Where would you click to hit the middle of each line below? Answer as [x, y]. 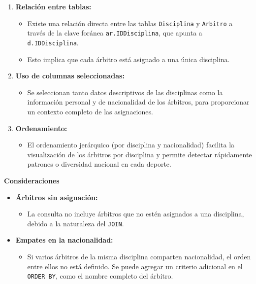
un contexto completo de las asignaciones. [90, 111]
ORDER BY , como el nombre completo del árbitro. [100, 276]
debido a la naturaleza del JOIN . [76, 223]
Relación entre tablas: [53, 6]
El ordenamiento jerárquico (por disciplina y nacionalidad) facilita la [131, 145]
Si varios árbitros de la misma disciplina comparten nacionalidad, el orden [139, 256]
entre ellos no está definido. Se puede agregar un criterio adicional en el [135, 266]
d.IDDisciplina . [53, 42]
